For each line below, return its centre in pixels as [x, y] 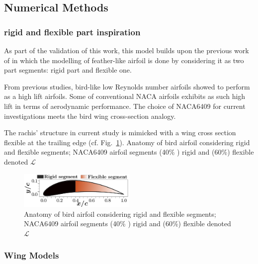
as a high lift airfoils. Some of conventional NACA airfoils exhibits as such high [125, 96]
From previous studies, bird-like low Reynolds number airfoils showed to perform [127, 86]
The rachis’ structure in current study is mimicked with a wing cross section [120, 132]
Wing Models [32, 255]
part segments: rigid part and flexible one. [68, 70]
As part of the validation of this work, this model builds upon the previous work [127, 50]
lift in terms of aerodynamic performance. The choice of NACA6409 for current [125, 106]
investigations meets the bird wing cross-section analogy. [90, 116]
